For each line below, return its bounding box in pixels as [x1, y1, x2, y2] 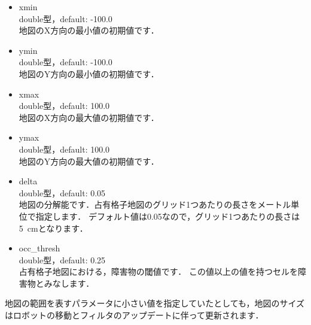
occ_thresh [19, 242, 60, 254]
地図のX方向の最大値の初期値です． [19, 111, 159, 123]
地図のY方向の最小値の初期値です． [19, 67, 159, 80]
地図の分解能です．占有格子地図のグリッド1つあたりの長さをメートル [19, 198, 291, 211]
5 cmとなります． [19, 221, 88, 234]
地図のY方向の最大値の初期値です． [19, 154, 159, 167]
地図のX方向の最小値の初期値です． [19, 24, 159, 37]
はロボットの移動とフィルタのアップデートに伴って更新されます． [5, 309, 264, 321]
